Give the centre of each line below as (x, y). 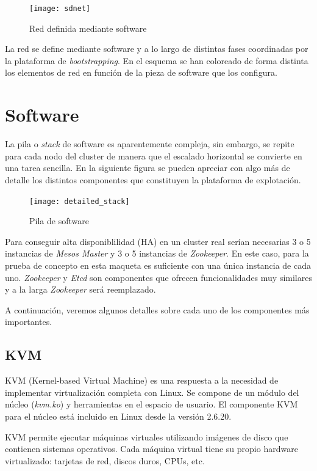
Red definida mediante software (88, 28)
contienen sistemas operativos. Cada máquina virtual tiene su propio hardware (151, 449)
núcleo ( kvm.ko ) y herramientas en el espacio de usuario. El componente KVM (151, 404)
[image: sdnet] (60, 9)
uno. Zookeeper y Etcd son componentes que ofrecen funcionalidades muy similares (158, 277)
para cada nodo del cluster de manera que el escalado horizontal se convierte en (154, 155)
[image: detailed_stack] (80, 201)
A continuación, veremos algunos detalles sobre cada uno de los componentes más (157, 309)
